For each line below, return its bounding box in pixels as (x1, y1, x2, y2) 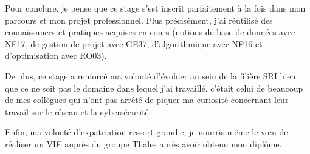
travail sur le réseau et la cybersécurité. (5, 105, 151, 118)
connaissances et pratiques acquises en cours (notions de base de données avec (5, 25, 295, 38)
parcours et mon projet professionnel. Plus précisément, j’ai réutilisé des (5, 13, 273, 26)
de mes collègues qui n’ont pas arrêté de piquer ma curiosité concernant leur (5, 93, 289, 106)
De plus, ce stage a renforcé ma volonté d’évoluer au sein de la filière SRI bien (5, 69, 296, 82)
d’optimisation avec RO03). (5, 49, 107, 62)
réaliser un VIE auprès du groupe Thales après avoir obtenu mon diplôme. (5, 137, 282, 150)
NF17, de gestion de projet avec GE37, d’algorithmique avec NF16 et (5, 37, 263, 50)
